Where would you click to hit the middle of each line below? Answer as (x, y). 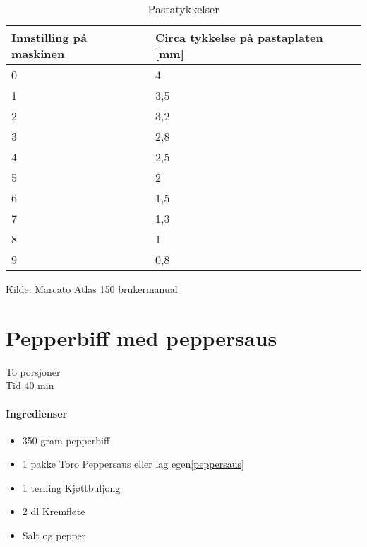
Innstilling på (49, 37)
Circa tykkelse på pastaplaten (239, 37)
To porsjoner (33, 371)
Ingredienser (37, 413)
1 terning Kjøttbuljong (71, 487)
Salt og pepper (54, 535)
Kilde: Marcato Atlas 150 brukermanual (92, 289)
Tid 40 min (30, 385)
